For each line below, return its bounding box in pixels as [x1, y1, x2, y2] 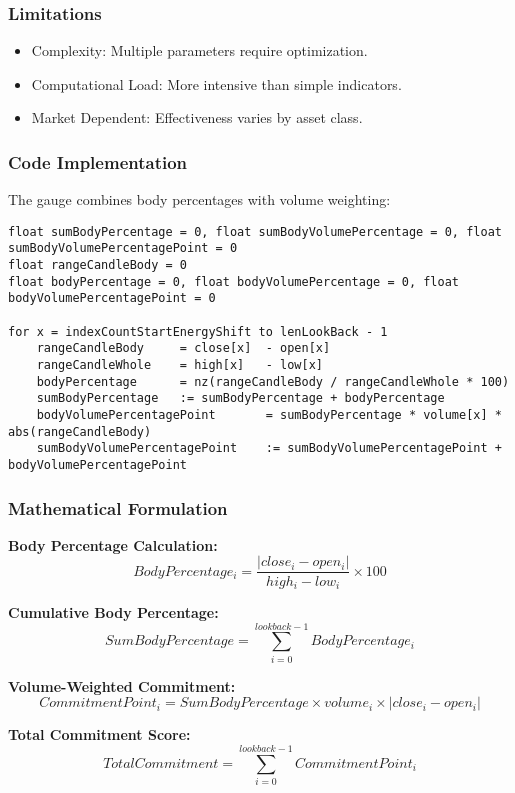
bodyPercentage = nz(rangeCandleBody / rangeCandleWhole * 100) [36, 374, 510, 389]
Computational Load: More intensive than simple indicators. [31, 73, 402, 94]
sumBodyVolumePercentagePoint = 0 [8, 241, 238, 256]
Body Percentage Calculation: [8, 534, 218, 555]
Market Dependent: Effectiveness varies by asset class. [31, 107, 363, 128]
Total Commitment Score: [8, 724, 191, 745]
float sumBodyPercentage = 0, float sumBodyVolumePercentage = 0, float [8, 224, 502, 239]
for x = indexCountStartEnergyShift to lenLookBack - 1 [8, 324, 388, 339]
